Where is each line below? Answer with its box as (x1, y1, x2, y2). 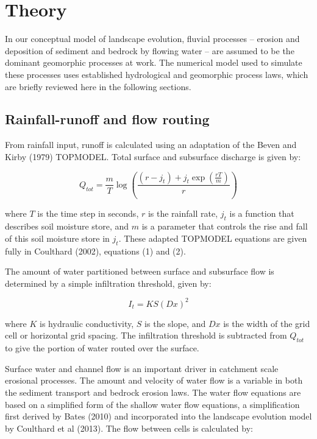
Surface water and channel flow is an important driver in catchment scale (5, 362, 279, 374)
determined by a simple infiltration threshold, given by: (5, 276, 212, 289)
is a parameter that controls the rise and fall (141, 220, 308, 233)
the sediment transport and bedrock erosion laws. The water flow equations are (5, 386, 301, 399)
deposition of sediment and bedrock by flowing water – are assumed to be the (5, 44, 294, 57)
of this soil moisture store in (5, 231, 110, 244)
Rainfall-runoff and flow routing (5, 110, 210, 128)
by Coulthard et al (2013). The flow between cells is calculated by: (5, 421, 253, 434)
